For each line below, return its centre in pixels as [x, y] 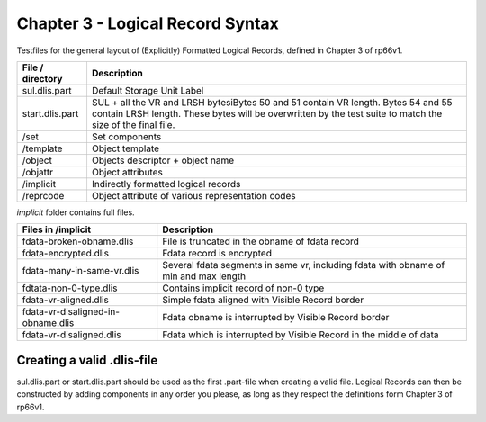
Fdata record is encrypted [217, 254]
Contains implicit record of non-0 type [243, 288]
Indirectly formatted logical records [166, 184]
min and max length [204, 276]
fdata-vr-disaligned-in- [71, 312]
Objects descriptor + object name [162, 160]
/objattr [38, 172]
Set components [126, 137]
